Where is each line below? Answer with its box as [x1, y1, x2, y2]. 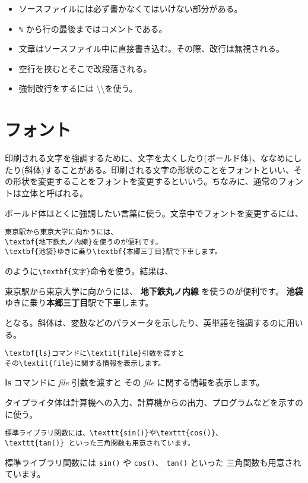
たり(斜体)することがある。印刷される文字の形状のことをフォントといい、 [5, 163, 294, 175]
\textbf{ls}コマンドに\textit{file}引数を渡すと [5, 349, 185, 358]
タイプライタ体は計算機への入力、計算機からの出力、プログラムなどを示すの [5, 396, 304, 409]
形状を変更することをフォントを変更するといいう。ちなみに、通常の [12, 175, 278, 187]
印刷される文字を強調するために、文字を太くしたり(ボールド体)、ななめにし [5, 152, 302, 164]
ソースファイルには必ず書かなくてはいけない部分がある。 [18, 2, 243, 14]
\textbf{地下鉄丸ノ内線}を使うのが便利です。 [5, 237, 163, 246]
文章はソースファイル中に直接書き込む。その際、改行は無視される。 [18, 42, 285, 55]
